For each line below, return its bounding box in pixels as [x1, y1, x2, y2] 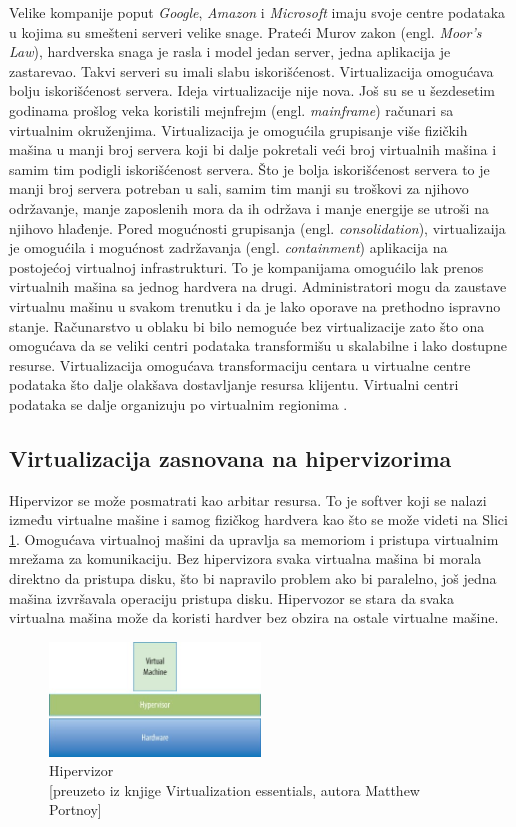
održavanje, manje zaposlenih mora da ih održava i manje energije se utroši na [9, 197, 489, 218]
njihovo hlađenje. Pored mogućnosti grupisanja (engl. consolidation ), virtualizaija [9, 217, 506, 238]
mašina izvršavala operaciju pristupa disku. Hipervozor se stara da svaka [9, 587, 454, 608]
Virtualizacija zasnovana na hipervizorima [9, 442, 452, 473]
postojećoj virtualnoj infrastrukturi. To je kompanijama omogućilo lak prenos [9, 256, 484, 277]
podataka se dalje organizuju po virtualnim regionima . [9, 393, 348, 414]
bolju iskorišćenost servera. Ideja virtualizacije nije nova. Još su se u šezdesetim [9, 80, 495, 101]
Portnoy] [49, 799, 102, 820]
